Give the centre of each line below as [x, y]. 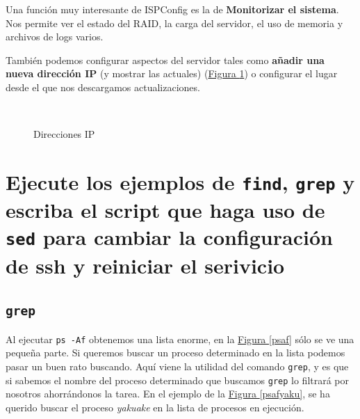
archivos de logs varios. [55, 37]
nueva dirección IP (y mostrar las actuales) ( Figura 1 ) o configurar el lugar [172, 73]
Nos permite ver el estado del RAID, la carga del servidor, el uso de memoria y [174, 23]
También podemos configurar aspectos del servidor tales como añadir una [165, 60]
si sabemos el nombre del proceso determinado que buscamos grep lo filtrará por [178, 380]
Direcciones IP [64, 134]
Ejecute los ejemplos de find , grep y [180, 181]
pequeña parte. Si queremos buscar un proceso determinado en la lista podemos [175, 353]
